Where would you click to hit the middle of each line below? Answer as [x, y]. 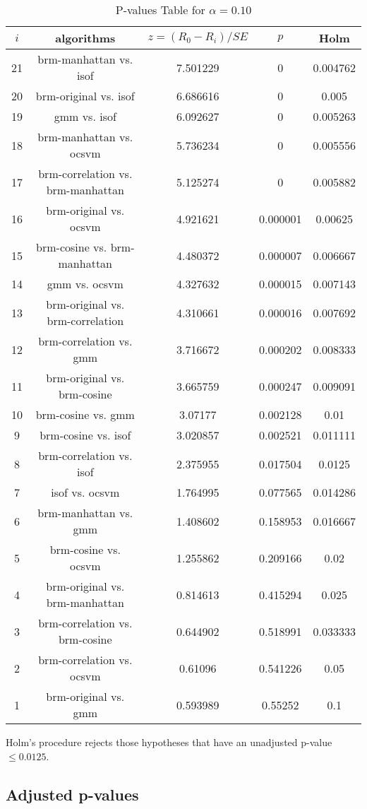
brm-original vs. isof [85, 96]
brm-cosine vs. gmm [85, 414]
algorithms [85, 38]
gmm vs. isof [85, 116]
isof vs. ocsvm [85, 492]
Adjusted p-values [72, 794]
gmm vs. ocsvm [85, 284]
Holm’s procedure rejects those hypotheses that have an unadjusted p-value [169, 742]
